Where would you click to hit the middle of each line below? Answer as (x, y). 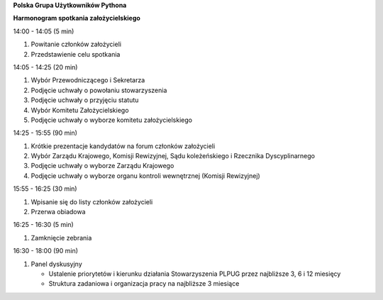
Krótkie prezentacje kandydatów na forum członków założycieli (123, 146)
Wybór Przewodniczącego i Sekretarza (88, 80)
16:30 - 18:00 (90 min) (45, 251)
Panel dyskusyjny (57, 264)
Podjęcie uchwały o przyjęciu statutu (85, 100)
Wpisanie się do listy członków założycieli (92, 201)
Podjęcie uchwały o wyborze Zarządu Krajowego (102, 166)
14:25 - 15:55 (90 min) (45, 133)
